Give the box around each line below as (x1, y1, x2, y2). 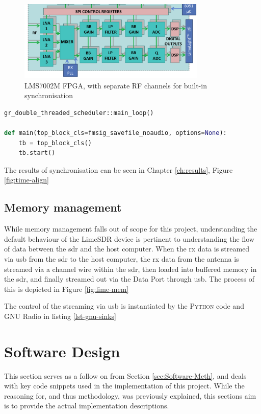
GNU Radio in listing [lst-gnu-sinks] (4, 310, 116, 321)
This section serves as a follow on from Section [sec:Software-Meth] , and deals (4, 370, 247, 381)
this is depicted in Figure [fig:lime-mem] (4, 283, 129, 294)
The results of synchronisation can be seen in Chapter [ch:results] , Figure (4, 164, 233, 175)
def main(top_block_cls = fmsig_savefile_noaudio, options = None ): (4, 129, 227, 137)
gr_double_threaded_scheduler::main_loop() (4, 109, 154, 117)
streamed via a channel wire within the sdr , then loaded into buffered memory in (4, 263, 257, 274)
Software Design (4, 340, 120, 361)
